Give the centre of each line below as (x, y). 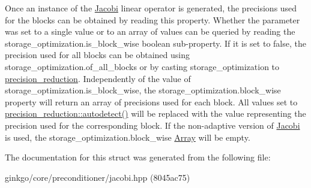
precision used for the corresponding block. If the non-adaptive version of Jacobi (152, 125)
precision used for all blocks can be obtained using (98, 55)
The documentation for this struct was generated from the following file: (138, 157)
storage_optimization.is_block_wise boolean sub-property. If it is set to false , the (155, 43)
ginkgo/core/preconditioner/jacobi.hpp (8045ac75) (98, 177)
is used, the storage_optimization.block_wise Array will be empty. (128, 137)
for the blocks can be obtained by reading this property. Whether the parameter (152, 19)
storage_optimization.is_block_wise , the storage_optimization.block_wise (143, 90)
